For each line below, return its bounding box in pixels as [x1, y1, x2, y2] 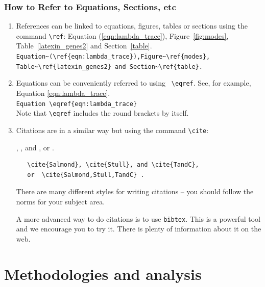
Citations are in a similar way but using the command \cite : [16, 124, 209, 135]
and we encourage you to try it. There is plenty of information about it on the [16, 223, 261, 234]
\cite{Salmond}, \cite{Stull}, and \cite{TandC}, [27, 161, 199, 169]
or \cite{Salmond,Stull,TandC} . [27, 171, 144, 178]
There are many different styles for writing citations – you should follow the [16, 186, 254, 197]
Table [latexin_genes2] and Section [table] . [16, 40, 152, 51]
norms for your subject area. [16, 196, 105, 206]
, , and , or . [16, 142, 54, 152]
